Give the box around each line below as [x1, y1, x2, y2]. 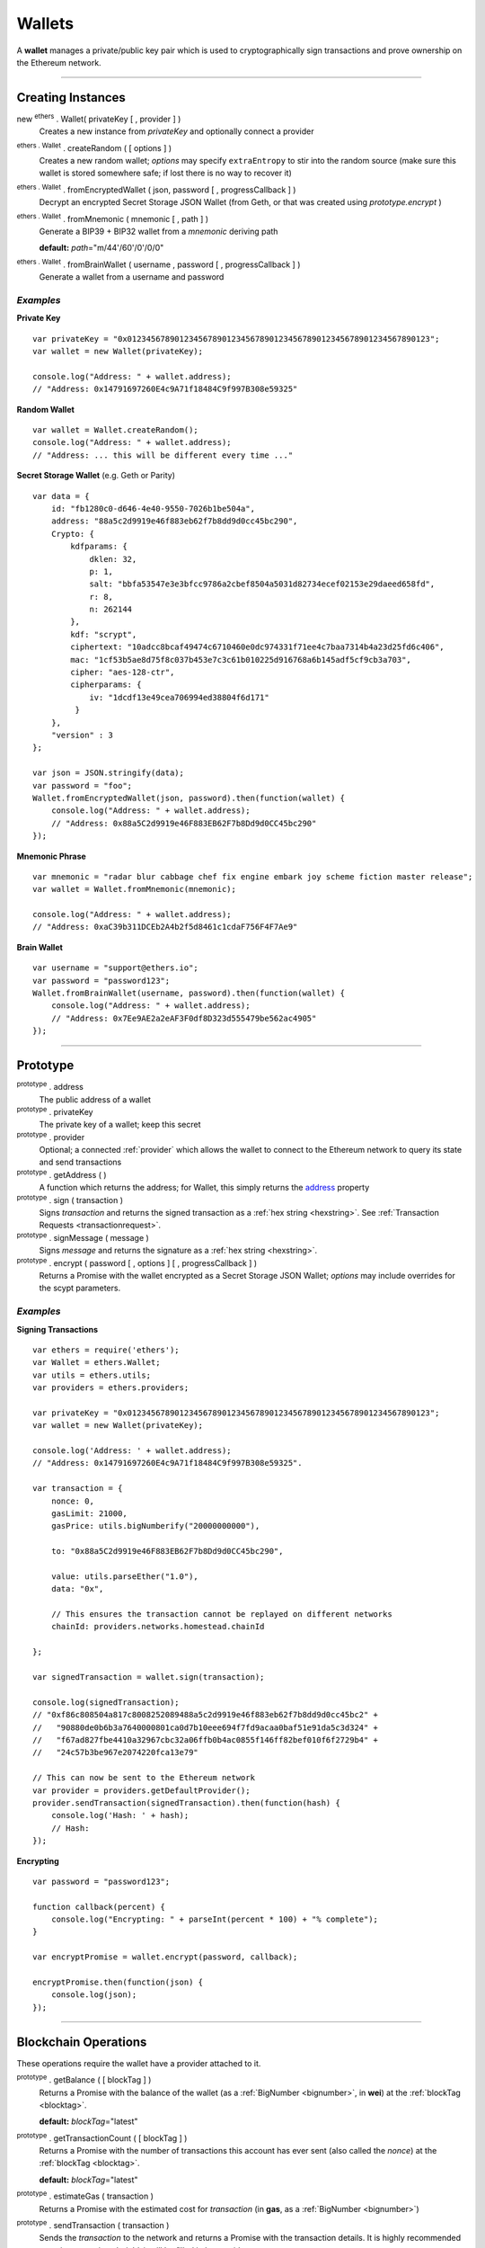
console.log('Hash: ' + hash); [50, 1810, 190, 1821]
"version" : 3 [50, 730, 114, 740]
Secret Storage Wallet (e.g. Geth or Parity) [16, 470, 175, 481]
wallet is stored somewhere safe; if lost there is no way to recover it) [39, 167, 292, 179]
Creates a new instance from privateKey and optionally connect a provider [39, 126, 314, 137]
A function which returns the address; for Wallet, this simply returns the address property [39, 1182, 370, 1193]
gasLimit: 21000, [50, 1508, 128, 1519]
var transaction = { [32, 1484, 123, 1494]
